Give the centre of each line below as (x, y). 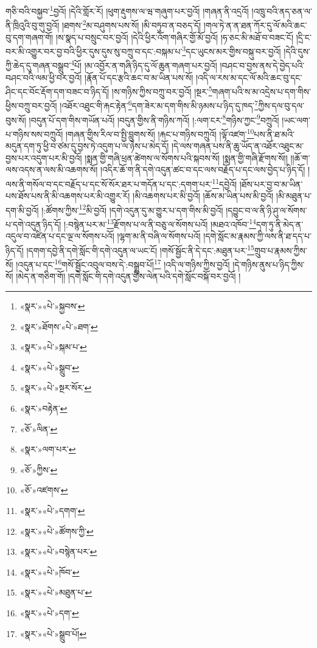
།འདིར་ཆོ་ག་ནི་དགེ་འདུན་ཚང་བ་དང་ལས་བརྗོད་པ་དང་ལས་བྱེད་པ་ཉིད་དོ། (203, 170)
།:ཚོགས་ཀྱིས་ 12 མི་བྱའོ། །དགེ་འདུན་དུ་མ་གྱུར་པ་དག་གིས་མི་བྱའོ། (132, 209)
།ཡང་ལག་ (296, 120)
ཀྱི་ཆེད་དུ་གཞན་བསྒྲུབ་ (38, 65)
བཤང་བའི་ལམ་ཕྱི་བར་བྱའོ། (44, 77)
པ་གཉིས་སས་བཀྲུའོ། (34, 134)
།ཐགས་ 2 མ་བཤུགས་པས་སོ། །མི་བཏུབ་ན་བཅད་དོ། (131, 24)
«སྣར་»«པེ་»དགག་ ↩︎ (52, 510)
